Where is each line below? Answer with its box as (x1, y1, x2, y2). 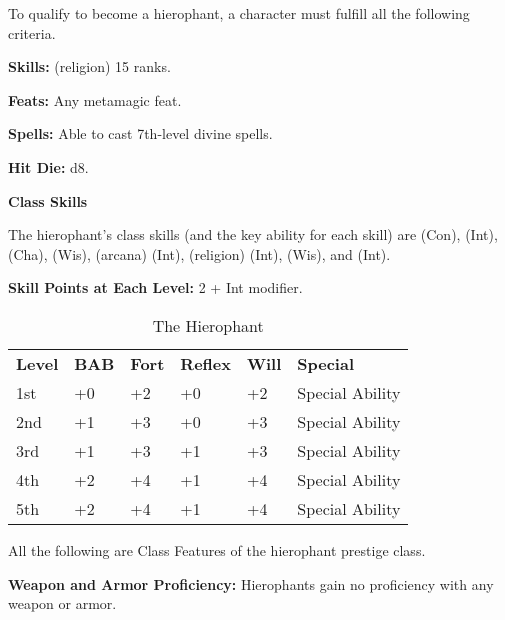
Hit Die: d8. (8, 156, 89, 177)
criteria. (8, 22, 56, 43)
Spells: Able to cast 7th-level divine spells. (8, 123, 273, 144)
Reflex (180, 351, 231, 375)
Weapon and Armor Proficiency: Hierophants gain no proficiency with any (8, 573, 494, 594)
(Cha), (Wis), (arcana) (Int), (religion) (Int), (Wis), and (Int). (8, 243, 391, 264)
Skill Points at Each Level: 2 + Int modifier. (8, 277, 303, 298)
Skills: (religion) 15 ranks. (8, 56, 171, 77)
